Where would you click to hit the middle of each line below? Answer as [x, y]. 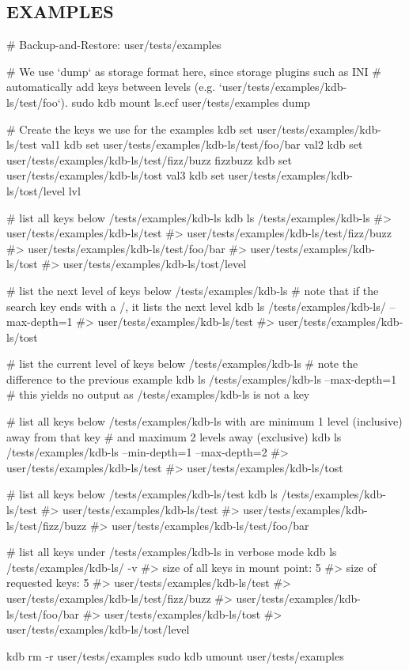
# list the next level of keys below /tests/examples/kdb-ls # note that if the [193, 290]
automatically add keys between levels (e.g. [111, 87]
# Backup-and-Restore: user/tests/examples [114, 45]
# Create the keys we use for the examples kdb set [130, 129]
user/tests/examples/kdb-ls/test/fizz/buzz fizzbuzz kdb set [150, 159]
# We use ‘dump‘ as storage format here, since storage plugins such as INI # [194, 71]
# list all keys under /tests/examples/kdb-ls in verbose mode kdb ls [172, 552]
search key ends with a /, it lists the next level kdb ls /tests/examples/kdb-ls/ [196, 306]
